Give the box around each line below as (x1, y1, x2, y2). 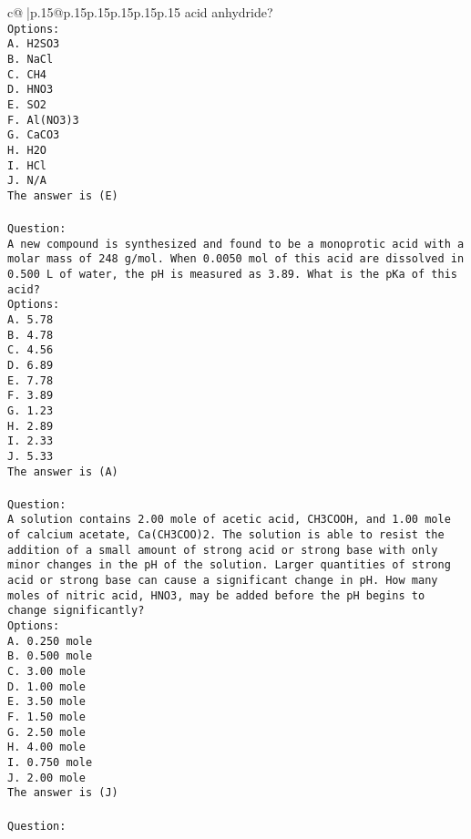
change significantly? (7, 604, 145, 618)
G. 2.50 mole (7, 725, 86, 739)
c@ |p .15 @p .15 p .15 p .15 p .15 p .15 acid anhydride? (7, 3, 273, 21)
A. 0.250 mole (7, 634, 93, 648)
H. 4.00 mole (7, 741, 86, 754)
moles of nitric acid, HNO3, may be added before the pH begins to (7, 588, 425, 602)
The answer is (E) (7, 189, 118, 202)
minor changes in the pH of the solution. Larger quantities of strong (7, 558, 451, 572)
